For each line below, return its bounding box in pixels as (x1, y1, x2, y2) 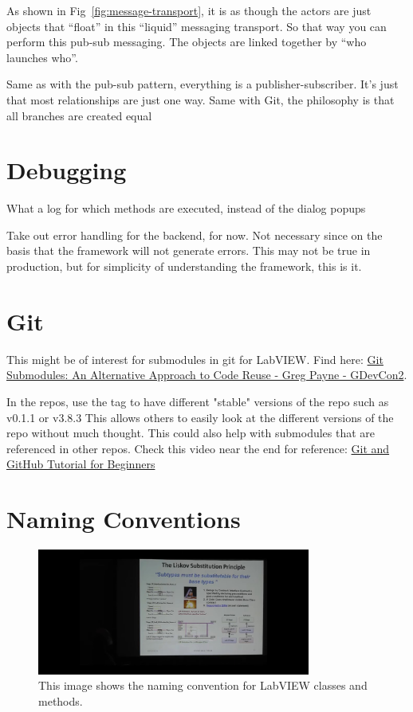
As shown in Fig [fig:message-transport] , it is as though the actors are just (6, 2, 372, 18)
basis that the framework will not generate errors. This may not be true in (6, 242, 371, 259)
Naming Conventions (6, 503, 241, 535)
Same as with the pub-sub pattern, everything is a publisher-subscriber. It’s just (6, 76, 399, 92)
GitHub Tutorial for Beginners (6, 456, 155, 472)
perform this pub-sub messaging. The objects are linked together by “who (6, 33, 367, 50)
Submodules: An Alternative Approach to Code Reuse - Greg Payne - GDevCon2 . (6, 366, 407, 383)
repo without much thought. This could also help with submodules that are (6, 424, 376, 441)
